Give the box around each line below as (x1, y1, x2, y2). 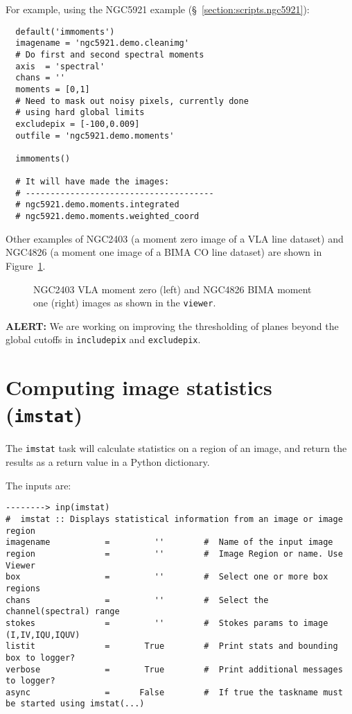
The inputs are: (6, 478, 71, 492)
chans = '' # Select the (6, 595, 269, 605)
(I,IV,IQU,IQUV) (6, 629, 80, 640)
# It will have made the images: (15, 177, 170, 187)
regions (6, 583, 41, 593)
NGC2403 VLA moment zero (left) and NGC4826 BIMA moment (33, 281, 312, 296)
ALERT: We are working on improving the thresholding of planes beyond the (6, 318, 339, 333)
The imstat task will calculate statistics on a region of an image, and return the (6, 441, 347, 455)
